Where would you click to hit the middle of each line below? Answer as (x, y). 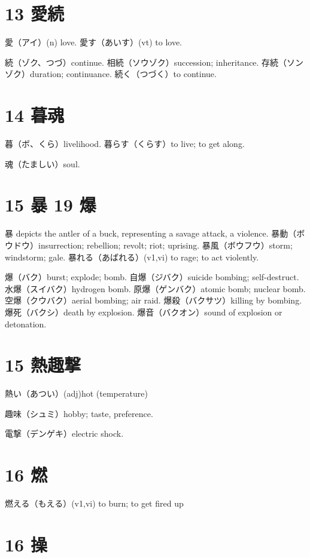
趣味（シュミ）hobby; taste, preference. (79, 413)
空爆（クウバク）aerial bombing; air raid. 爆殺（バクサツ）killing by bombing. (154, 300)
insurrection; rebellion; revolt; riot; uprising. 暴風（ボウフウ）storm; (165, 245)
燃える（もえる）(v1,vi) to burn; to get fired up (94, 503)
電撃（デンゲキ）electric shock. (64, 433)
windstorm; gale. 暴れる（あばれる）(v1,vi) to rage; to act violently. (132, 257)
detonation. (26, 324)
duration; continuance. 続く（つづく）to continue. (123, 74)
